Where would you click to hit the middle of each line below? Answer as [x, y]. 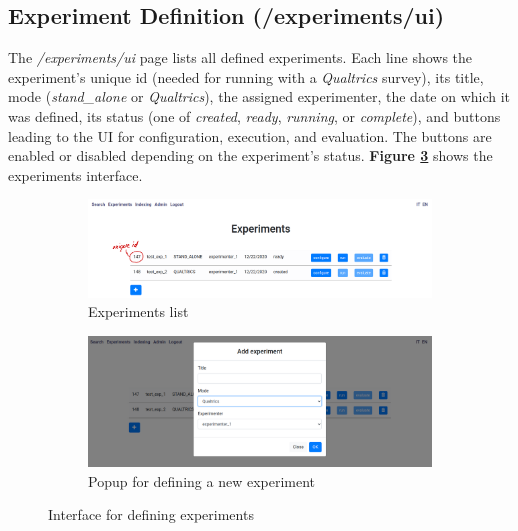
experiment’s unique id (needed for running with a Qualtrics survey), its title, [246, 76]
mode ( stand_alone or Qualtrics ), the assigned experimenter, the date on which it [259, 96]
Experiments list [138, 311]
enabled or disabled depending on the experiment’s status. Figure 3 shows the [250, 155]
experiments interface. [75, 174]
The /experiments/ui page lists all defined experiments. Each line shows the [240, 57]
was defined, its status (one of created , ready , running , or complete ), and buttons [254, 115]
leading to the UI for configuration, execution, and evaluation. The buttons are [250, 135]
